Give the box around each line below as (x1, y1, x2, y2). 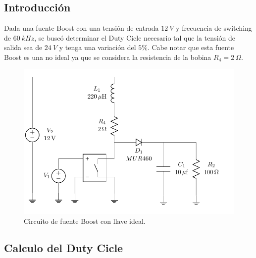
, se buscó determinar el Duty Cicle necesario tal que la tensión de (34, 32, 236, 43)
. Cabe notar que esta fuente (147, 42, 234, 52)
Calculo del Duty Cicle (4, 240, 123, 255)
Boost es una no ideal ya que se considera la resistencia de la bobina (4, 52, 211, 62)
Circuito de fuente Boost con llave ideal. (24, 215, 146, 226)
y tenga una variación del (59, 42, 136, 52)
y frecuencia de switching (176, 23, 252, 33)
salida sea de (4, 42, 43, 52)
